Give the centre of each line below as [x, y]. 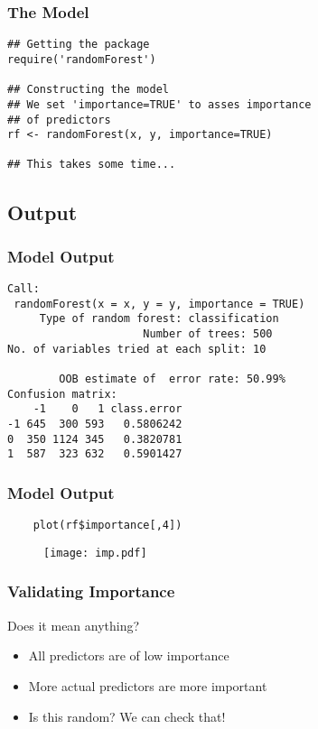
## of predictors [59, 120]
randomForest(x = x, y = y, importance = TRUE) [159, 304]
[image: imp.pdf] [95, 553]
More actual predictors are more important [148, 685]
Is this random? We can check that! [127, 716]
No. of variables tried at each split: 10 [137, 349]
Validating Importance [91, 591]
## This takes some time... [92, 165]
